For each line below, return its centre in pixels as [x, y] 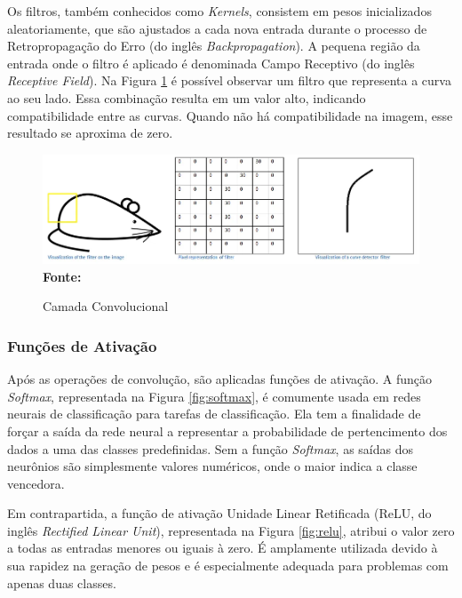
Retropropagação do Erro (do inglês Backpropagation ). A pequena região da [214, 46]
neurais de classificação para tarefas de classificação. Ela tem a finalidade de [214, 414]
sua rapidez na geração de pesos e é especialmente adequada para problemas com [228, 566]
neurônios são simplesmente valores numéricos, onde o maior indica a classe [212, 466]
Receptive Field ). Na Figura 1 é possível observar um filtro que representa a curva [229, 80]
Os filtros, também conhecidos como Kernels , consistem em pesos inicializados [219, 11]
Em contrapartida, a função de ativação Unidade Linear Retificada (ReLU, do [219, 513]
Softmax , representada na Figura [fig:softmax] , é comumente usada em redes [214, 396]
